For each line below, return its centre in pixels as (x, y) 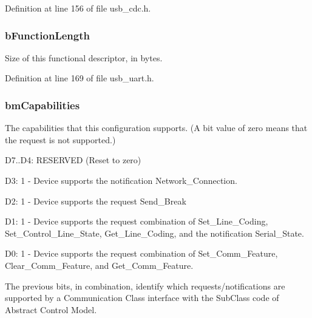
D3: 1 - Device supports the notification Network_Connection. (121, 180)
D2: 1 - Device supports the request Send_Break (96, 201)
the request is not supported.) (60, 139)
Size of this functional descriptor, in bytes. (84, 57)
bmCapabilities (42, 105)
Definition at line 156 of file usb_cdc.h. (78, 8)
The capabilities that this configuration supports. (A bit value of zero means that (156, 128)
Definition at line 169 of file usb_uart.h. (80, 78)
